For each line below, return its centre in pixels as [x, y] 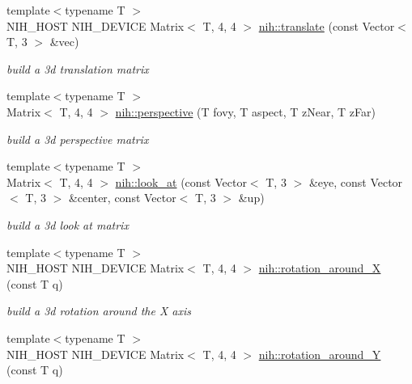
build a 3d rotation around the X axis [99, 311]
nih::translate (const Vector [327, 25]
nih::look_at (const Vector [181, 181]
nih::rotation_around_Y [320, 354]
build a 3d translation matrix [78, 68]
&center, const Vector [122, 198]
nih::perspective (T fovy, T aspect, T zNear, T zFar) [245, 111]
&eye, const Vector [356, 181]
